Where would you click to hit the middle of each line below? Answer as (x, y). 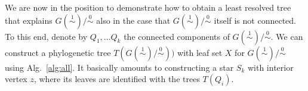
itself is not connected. (255, 20)
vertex (16, 79)
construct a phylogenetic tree (58, 52)
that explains (29, 20)
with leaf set (200, 52)
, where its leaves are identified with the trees (117, 79)
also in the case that (133, 20)
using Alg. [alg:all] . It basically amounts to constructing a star (119, 67)
